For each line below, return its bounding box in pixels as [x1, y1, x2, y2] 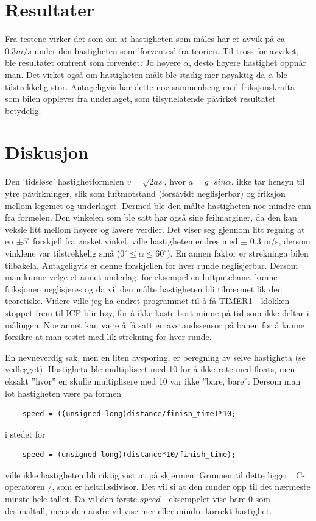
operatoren [5, 480, 45, 493]
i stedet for [5, 427, 46, 440]
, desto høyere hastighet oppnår [189, 56, 307, 69]
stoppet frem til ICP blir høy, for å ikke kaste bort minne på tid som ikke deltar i [5, 306, 309, 319]
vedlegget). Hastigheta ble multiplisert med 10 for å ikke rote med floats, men [5, 363, 295, 375]
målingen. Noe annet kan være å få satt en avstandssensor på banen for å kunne [5, 318, 305, 331]
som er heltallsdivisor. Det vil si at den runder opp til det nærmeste [57, 480, 311, 493]
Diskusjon [5, 140, 89, 165]
